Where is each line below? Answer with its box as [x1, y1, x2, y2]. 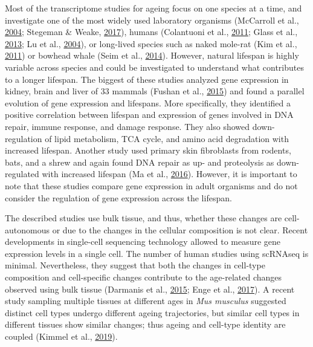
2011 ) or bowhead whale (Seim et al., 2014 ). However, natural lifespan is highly [5, 49, 299, 62]
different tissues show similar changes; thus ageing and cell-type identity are [5, 318, 286, 331]
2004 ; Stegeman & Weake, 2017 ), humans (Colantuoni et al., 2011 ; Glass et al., [5, 25, 298, 38]
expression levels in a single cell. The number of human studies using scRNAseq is [5, 247, 309, 259]
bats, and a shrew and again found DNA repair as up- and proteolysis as [5, 155, 274, 168]
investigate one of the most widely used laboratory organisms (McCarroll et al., [5, 13, 299, 26]
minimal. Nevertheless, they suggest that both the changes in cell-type [5, 259, 265, 271]
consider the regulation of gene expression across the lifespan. [5, 191, 232, 204]
